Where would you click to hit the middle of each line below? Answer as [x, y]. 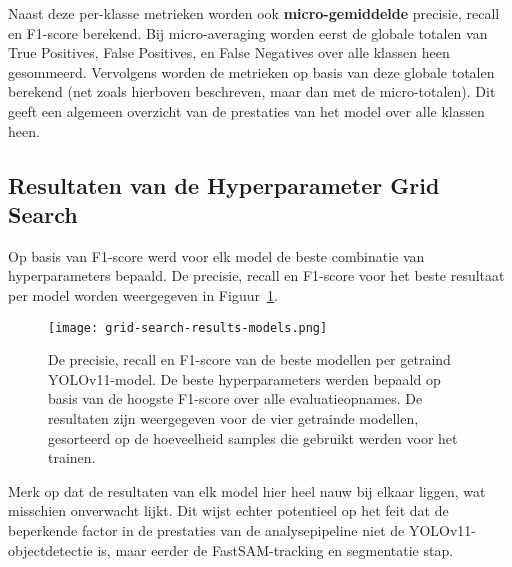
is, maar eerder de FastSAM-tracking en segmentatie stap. [275, 549]
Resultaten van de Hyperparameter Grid [224, 184]
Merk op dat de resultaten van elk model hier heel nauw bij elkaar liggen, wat [247, 490]
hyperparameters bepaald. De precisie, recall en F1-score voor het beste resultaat [256, 275]
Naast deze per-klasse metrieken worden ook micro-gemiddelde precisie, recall [254, 13]
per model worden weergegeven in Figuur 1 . [143, 294]
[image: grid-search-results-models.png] [188, 327]
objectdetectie [50, 549]
